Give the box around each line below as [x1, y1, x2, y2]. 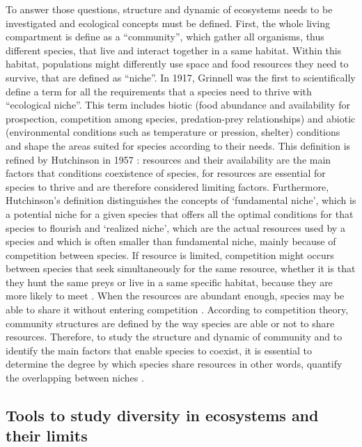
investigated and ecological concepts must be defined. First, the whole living [6, 15, 331, 30]
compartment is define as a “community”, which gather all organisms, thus [6, 29, 324, 44]
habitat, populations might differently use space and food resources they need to [6, 56, 349, 71]
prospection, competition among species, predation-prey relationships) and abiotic [6, 111, 356, 125]
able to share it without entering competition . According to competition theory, [6, 302, 349, 317]
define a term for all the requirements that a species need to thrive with [6, 84, 312, 98]
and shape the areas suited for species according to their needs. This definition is [6, 138, 351, 152]
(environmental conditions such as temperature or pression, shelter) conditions [6, 125, 340, 139]
